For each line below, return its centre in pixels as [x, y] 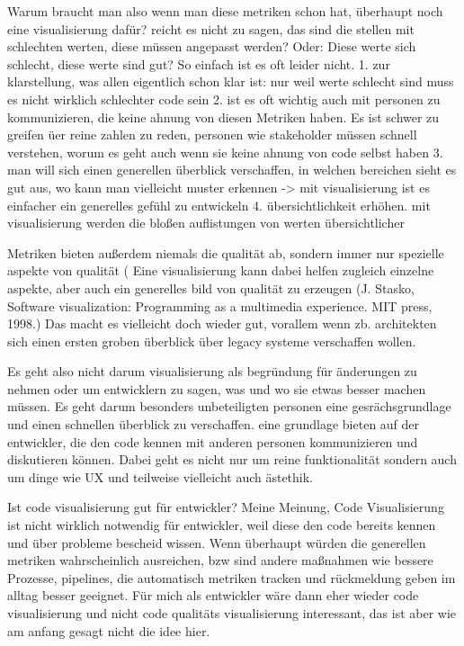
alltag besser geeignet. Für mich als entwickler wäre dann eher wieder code [213, 595]
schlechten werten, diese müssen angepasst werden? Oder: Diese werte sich [212, 46]
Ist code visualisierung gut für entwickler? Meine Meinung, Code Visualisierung [226, 507]
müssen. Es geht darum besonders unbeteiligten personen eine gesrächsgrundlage [229, 406]
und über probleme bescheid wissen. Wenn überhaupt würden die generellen [217, 542]
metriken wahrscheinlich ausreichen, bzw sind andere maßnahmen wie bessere [220, 560]
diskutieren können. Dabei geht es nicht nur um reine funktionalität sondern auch [232, 459]
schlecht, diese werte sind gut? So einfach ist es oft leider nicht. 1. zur [199, 63]
